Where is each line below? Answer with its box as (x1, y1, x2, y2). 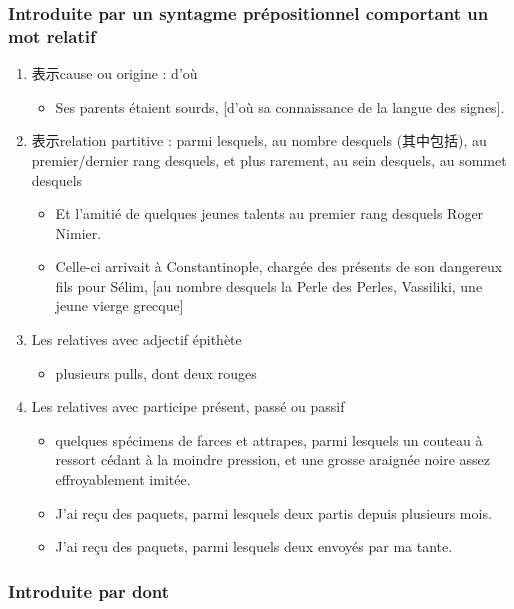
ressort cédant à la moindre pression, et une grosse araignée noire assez (55, 449, 491, 470)
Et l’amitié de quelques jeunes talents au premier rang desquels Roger (55, 203, 484, 224)
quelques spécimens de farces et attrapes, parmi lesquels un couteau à (55, 429, 483, 450)
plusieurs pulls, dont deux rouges (55, 362, 257, 383)
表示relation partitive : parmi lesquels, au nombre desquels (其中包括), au (31, 130, 487, 151)
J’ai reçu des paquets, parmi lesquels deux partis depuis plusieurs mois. (55, 502, 492, 523)
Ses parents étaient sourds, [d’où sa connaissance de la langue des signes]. (55, 96, 505, 117)
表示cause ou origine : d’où (31, 63, 198, 84)
